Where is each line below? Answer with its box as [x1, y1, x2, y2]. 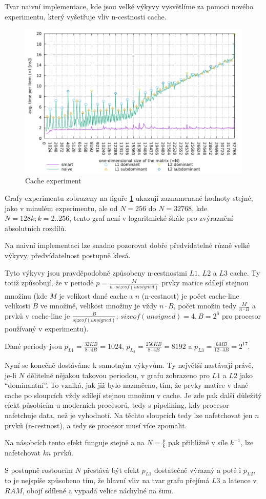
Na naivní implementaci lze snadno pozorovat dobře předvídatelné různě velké [5, 240, 250, 251]
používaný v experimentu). [5, 323, 89, 334]
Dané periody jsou [5, 340, 62, 351]
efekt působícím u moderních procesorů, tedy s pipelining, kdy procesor [5, 400, 229, 410]
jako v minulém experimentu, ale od [5, 202, 118, 213]
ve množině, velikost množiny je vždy [40, 300, 157, 311]
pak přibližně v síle [168, 437, 228, 448]
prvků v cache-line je [5, 310, 70, 321]
